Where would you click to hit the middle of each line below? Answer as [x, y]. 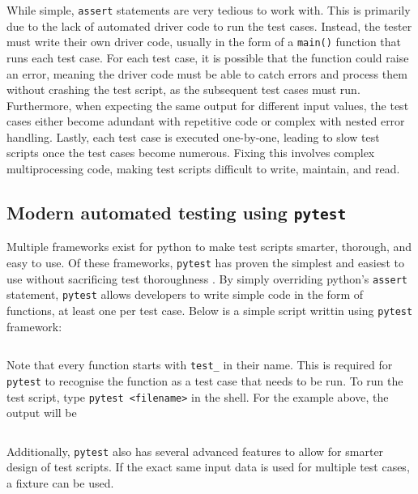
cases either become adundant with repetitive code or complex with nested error [206, 121]
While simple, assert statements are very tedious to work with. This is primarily [209, 10]
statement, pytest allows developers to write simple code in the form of [185, 294]
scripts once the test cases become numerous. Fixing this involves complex [191, 153]
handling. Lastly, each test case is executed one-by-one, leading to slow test [193, 136]
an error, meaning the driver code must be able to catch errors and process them [207, 73]
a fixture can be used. [60, 483]
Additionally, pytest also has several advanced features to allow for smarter [195, 451]
